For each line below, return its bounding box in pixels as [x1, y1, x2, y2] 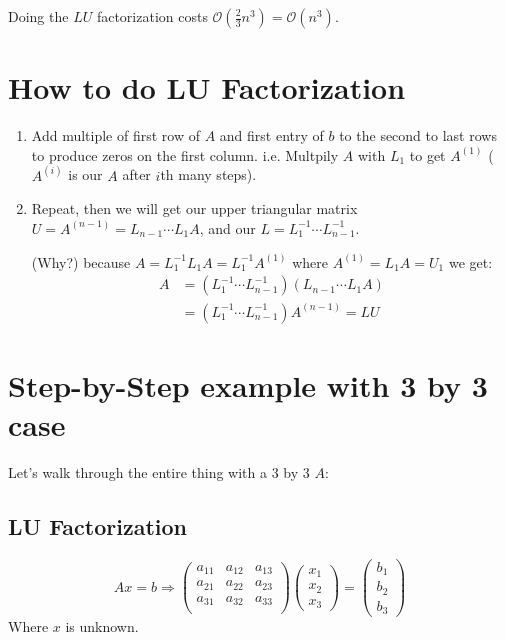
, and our [199, 217, 256, 238]
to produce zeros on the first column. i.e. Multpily [31, 144, 339, 165]
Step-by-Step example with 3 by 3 [8, 364, 488, 405]
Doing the [8, 6, 69, 26]
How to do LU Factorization [8, 67, 406, 108]
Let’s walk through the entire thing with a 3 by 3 [8, 461, 310, 482]
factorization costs [96, 6, 208, 26]
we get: [448, 251, 493, 272]
